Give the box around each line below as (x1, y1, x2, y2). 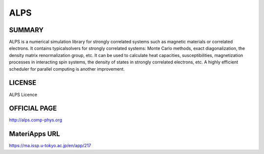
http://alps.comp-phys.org (9, 117, 63, 123)
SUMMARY (9, 26, 44, 34)
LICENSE (9, 78, 37, 87)
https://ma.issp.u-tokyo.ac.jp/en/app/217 (9, 143, 91, 149)
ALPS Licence (9, 92, 38, 97)
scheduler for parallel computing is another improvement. (9, 66, 125, 72)
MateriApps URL (9, 130, 61, 138)
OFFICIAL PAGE (9, 104, 57, 113)
